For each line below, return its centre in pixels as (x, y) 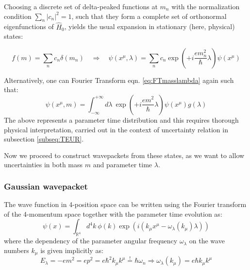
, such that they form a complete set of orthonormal (149, 16)
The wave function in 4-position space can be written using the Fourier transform (125, 204)
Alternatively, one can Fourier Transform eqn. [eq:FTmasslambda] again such (119, 80)
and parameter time (123, 165)
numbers (17, 250)
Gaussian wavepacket (46, 186)
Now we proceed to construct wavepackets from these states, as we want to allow (124, 155)
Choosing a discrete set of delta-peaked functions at (81, 6)
